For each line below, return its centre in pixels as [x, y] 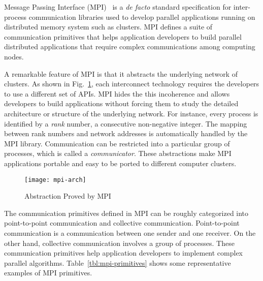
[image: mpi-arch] [55, 180]
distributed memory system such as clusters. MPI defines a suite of [108, 27]
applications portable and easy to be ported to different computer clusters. [120, 163]
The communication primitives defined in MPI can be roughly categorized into [126, 213]
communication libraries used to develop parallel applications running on [142, 17]
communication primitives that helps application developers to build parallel [123, 36]
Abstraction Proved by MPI [68, 196]
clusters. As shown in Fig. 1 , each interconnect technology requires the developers [132, 84]
